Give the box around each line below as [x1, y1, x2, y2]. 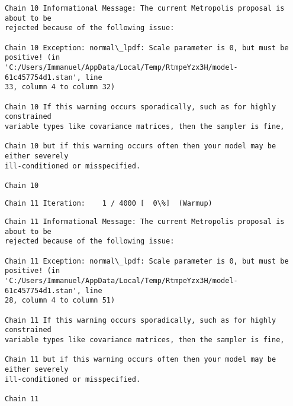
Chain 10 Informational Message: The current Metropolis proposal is [5, 4, 285, 12]
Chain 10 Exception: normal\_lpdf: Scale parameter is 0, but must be [5, 43, 289, 52]
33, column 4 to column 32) [5, 83, 115, 92]
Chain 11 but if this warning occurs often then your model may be [5, 355, 276, 364]
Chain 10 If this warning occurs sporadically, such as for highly [5, 102, 276, 111]
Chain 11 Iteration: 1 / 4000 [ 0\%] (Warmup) [5, 199, 212, 208]
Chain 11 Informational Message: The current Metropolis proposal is [5, 217, 285, 226]
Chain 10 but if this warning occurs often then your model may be [5, 142, 276, 151]
